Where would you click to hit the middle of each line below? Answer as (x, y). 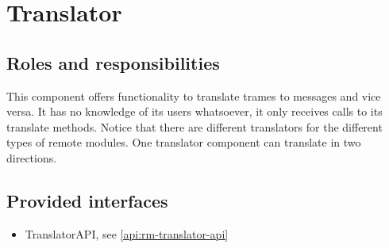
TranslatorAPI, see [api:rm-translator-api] (127, 233)
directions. (32, 157)
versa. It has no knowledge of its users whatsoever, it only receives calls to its (194, 111)
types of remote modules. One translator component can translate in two (184, 142)
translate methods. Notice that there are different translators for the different (194, 126)
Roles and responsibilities (113, 62)
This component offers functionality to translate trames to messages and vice (194, 95)
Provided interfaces (87, 200)
